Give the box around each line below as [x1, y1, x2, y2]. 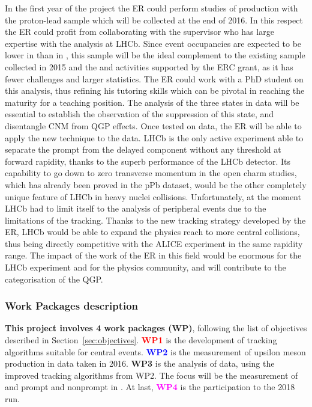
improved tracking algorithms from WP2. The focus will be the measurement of [5, 369, 298, 381]
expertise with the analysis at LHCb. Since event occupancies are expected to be [5, 37, 302, 49]
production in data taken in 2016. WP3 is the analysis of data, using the [5, 357, 275, 370]
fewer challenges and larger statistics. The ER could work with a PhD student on [5, 72, 304, 85]
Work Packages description [5, 298, 139, 313]
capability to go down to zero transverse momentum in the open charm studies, [5, 167, 297, 179]
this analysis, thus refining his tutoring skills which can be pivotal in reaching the [5, 84, 305, 97]
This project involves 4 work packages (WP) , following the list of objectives [5, 322, 307, 334]
